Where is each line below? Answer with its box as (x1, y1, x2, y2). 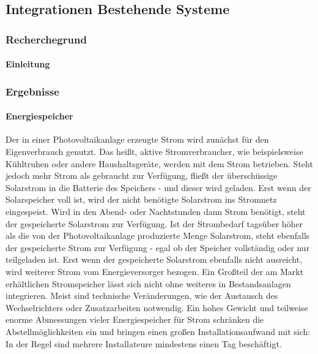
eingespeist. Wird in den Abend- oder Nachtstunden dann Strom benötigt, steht (6, 205, 306, 218)
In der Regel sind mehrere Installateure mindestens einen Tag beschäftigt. (6, 337, 282, 350)
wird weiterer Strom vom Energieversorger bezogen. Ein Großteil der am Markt (6, 265, 304, 277)
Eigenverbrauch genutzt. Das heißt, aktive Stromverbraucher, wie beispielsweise (6, 145, 303, 158)
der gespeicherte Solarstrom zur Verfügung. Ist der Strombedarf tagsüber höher (6, 217, 303, 230)
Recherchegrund (6, 31, 87, 47)
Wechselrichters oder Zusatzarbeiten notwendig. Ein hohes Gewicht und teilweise (6, 301, 308, 314)
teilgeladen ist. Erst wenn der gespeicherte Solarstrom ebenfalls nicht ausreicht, (6, 253, 303, 266)
